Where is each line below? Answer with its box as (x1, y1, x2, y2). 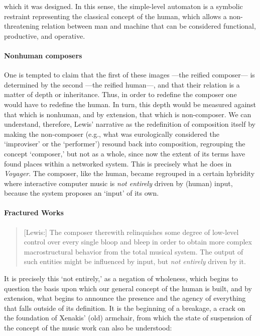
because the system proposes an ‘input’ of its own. (4, 188, 159, 198)
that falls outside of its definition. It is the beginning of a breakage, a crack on (4, 302, 245, 313)
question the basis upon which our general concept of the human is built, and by (4, 283, 252, 293)
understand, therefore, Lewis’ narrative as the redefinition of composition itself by (4, 119, 255, 129)
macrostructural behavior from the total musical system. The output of (24, 246, 243, 257)
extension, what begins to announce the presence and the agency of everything (4, 293, 246, 303)
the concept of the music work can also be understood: (4, 322, 172, 333)
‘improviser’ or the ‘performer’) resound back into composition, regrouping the (4, 138, 245, 149)
